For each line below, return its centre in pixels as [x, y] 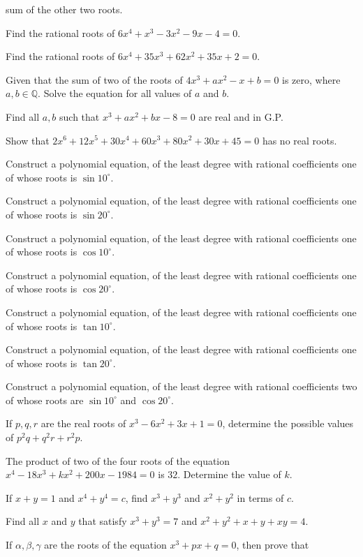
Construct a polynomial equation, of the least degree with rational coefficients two [181, 386]
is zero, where [311, 79]
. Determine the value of [229, 474]
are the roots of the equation [105, 545]
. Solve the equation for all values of [115, 93]
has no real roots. [299, 140]
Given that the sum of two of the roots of [94, 79]
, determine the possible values [288, 423]
